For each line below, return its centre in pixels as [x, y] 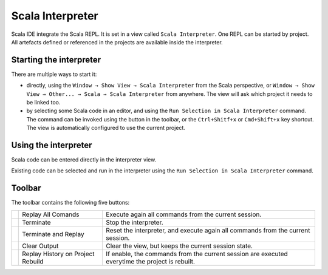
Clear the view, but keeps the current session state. [179, 246]
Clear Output [40, 246]
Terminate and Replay [53, 234]
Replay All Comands [51, 214]
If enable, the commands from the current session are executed [197, 254]
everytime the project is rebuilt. [151, 261]
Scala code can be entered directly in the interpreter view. [84, 160]
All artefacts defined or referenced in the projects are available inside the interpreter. [117, 42]
